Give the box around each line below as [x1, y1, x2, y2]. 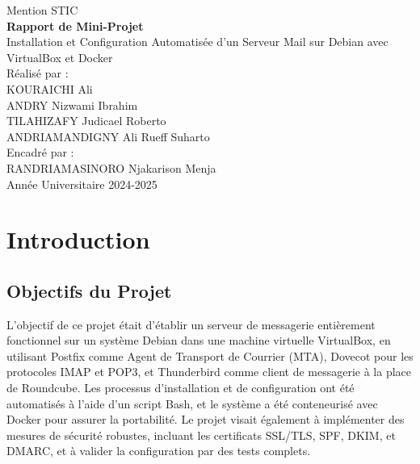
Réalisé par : [6, 65, 69, 82]
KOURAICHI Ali [6, 80, 93, 97]
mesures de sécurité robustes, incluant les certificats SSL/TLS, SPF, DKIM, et [6, 426, 396, 443]
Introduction [6, 223, 150, 256]
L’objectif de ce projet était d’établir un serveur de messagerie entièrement [6, 316, 376, 332]
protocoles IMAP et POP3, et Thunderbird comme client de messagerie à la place [6, 363, 412, 380]
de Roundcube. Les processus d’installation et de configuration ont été [6, 379, 355, 396]
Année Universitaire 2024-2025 [6, 175, 157, 192]
